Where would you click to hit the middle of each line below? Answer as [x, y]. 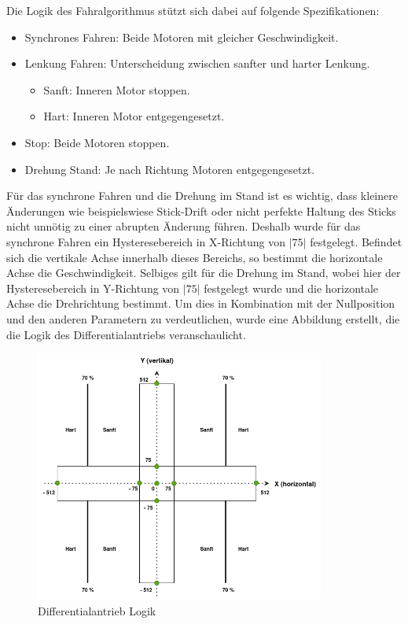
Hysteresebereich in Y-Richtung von [93, 288]
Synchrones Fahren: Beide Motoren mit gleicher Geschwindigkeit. [182, 37]
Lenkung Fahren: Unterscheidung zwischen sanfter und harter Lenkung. [197, 63]
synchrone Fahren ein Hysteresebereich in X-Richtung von [146, 241]
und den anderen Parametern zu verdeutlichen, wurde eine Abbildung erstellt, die [203, 318]
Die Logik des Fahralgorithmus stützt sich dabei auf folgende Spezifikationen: [193, 10]
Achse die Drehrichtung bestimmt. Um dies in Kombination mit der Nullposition [201, 303]
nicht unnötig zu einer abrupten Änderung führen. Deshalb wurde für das [184, 226]
